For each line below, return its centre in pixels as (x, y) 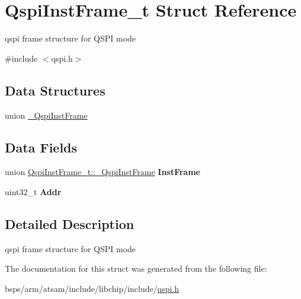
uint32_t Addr (33, 191)
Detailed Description (70, 223)
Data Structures (55, 90)
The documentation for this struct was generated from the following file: (136, 268)
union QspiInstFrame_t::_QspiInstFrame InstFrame (103, 172)
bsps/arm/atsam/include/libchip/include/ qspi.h (92, 288)
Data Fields (41, 147)
